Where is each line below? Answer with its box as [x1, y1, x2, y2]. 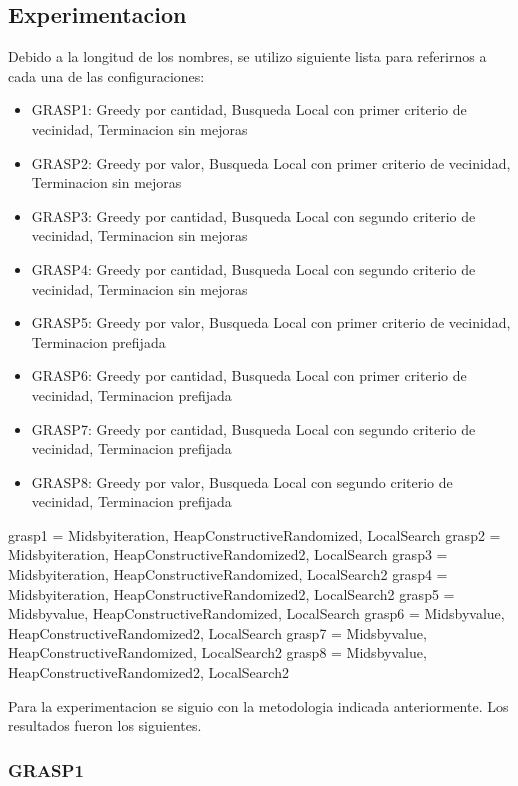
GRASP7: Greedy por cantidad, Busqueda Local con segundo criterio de [31, 418, 476, 439]
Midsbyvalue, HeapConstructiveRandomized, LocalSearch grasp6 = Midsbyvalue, [8, 603, 505, 624]
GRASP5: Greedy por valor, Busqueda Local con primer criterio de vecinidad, [31, 312, 511, 333]
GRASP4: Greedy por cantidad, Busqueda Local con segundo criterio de [31, 258, 476, 279]
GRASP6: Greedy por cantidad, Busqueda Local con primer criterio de [31, 365, 467, 386]
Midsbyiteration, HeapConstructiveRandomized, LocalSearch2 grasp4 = [8, 564, 448, 585]
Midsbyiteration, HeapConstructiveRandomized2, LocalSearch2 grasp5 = [8, 583, 455, 604]
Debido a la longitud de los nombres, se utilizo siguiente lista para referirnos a [8, 46, 487, 67]
